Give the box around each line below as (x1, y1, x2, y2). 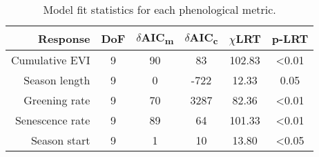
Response (38, 30, 90, 46)
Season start (30, 132, 90, 149)
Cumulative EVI (11, 52, 90, 68)
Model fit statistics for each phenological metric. (43, 1, 276, 17)
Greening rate (23, 92, 90, 109)
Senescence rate (14, 112, 90, 129)
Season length (23, 72, 90, 89)
